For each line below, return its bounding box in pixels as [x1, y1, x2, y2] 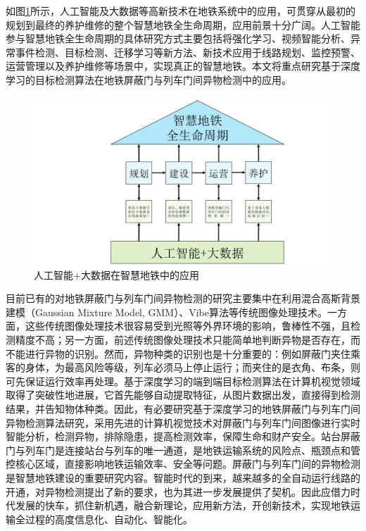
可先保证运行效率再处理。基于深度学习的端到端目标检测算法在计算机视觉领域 [6, 373, 360, 388]
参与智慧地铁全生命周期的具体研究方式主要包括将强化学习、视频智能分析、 [6, 31, 351, 46]
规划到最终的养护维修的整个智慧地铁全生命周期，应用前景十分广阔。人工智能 [6, 17, 360, 32]
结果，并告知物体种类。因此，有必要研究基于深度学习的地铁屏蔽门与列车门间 [6, 401, 360, 416]
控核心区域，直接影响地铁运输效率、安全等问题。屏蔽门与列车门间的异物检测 [6, 456, 360, 471]
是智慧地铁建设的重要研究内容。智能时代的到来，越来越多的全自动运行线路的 [6, 470, 360, 485]
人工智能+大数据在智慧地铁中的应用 [34, 267, 199, 282]
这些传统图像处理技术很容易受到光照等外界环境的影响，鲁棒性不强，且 [25, 318, 351, 333]
